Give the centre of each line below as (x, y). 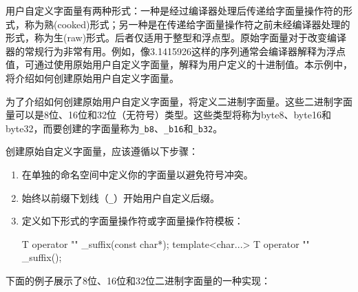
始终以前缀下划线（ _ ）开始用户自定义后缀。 (120, 197)
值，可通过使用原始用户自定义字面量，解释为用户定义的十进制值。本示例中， (179, 64)
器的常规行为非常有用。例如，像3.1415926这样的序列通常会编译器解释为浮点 (176, 51)
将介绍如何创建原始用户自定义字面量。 (92, 77)
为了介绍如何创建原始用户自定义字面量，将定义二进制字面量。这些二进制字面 (179, 101)
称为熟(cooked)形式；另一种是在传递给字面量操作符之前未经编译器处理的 (187, 24)
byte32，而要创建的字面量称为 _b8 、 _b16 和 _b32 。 (114, 128)
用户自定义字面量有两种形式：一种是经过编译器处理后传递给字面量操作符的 (174, 10)
